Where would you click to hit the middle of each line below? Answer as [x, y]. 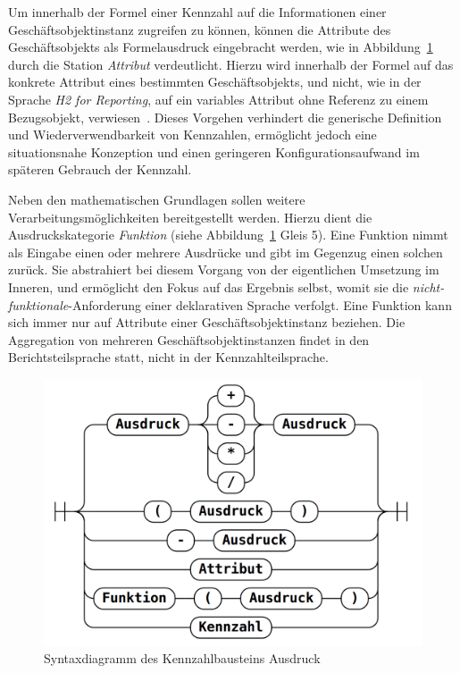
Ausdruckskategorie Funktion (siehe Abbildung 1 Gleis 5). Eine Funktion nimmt [228, 235]
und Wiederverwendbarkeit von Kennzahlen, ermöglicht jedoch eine [192, 135]
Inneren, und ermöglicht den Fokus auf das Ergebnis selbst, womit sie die [209, 286]
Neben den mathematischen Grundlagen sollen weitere [157, 199]
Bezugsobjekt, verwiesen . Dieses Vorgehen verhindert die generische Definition [225, 117]
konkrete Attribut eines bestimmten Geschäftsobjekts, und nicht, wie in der [215, 82]
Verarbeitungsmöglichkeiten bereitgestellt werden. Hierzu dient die [190, 217]
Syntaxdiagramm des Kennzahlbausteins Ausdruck [182, 658]
